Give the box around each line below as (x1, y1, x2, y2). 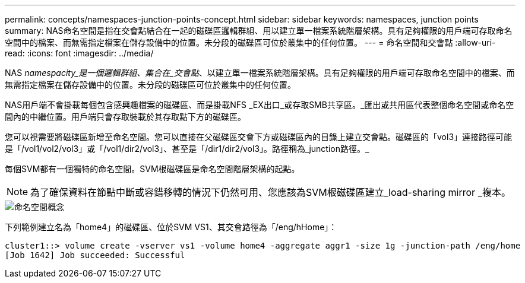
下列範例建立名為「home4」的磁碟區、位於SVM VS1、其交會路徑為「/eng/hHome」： (5, 222, 337, 232)
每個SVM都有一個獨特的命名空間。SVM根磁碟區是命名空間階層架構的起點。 (5, 164, 300, 174)
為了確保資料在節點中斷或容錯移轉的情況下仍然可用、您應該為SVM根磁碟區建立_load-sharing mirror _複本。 (30, 186, 511, 198)
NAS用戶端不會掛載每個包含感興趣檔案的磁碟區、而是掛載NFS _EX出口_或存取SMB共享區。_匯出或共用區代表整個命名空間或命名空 (5, 100, 514, 110)
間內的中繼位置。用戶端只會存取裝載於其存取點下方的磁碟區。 (5, 112, 246, 122)
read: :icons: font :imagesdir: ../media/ (5, 48, 154, 58)
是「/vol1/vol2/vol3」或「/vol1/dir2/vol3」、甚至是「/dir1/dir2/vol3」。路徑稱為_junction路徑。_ (5, 144, 369, 154)
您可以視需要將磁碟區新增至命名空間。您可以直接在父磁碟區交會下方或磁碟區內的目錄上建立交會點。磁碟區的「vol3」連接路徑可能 (5, 132, 513, 142)
